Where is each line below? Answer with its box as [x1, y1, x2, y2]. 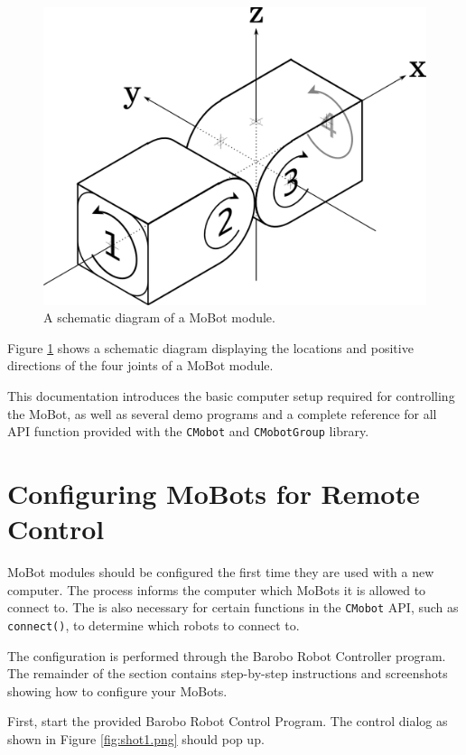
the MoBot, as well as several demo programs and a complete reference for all [7, 404, 437, 423]
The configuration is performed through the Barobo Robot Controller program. [7, 646, 446, 665]
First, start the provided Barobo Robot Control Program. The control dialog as [7, 712, 448, 731]
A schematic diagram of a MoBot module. [43, 308, 275, 327]
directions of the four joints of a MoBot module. [7, 356, 274, 375]
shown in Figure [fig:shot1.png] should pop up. [7, 730, 265, 748]
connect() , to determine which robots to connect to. [7, 615, 300, 634]
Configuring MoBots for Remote [7, 475, 420, 511]
